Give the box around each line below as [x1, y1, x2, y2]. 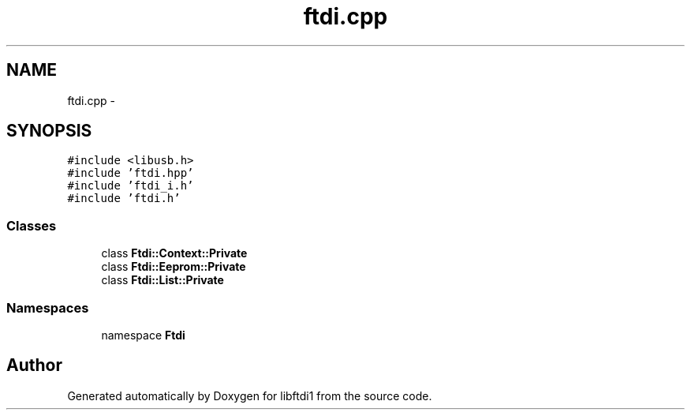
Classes [6, 217, 57, 234]
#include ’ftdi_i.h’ [67, 179, 194, 193]
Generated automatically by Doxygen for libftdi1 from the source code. [67, 388, 432, 403]
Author [6, 355, 62, 376]
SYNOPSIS [6, 121, 92, 141]
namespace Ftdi [101, 328, 185, 342]
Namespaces [6, 299, 89, 316]
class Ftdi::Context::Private [101, 246, 248, 260]
